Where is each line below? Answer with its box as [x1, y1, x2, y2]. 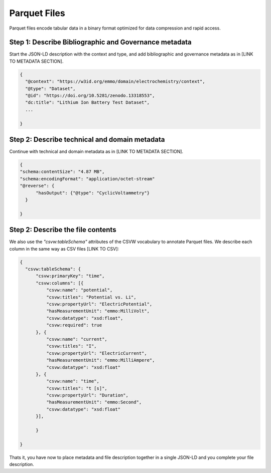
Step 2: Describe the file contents [9, 225, 116, 234]
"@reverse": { [20, 183, 55, 189]
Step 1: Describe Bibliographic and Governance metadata [9, 38, 192, 47]
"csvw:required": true [46, 322, 102, 328]
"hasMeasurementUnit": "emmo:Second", [46, 399, 142, 405]
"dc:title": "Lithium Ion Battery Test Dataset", [25, 100, 150, 105]
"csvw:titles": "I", [46, 343, 97, 349]
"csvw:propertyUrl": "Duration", [46, 392, 129, 398]
